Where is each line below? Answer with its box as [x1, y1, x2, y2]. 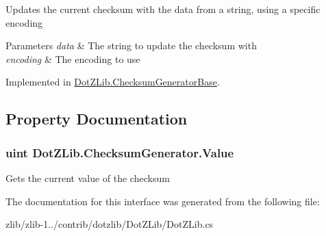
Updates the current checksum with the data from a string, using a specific [5, 2, 321, 16]
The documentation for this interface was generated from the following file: [5, 194, 320, 208]
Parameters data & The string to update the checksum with [5, 38, 257, 53]
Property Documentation [5, 108, 188, 129]
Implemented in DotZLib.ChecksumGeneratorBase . [5, 75, 220, 89]
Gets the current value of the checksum [5, 170, 170, 185]
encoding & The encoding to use [5, 51, 140, 66]
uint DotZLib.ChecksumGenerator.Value [5, 144, 234, 161]
